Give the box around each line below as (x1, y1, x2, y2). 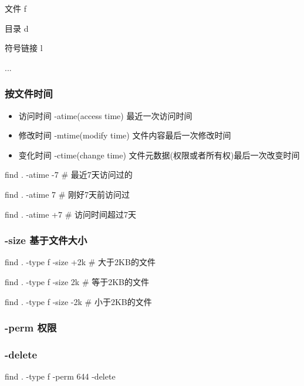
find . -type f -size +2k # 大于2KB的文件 (5, 256, 156, 268)
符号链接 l (5, 42, 43, 54)
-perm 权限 (5, 320, 57, 335)
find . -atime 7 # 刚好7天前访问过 (5, 188, 130, 200)
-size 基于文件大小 (5, 233, 87, 248)
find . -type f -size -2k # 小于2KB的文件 (5, 295, 152, 307)
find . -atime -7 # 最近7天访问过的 (5, 168, 133, 181)
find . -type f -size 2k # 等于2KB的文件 (5, 275, 150, 287)
